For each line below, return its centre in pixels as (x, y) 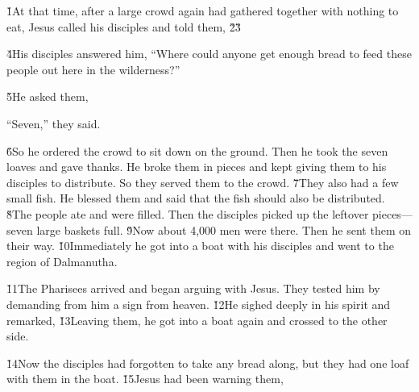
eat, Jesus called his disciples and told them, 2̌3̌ (124, 26)
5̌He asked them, (48, 96)
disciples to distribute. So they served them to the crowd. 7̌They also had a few (203, 182)
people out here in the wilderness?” (93, 69)
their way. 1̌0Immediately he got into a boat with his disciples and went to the (200, 246)
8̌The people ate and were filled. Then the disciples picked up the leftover (188, 213)
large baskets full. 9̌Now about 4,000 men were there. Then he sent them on (224, 229)
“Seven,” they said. (54, 123)
